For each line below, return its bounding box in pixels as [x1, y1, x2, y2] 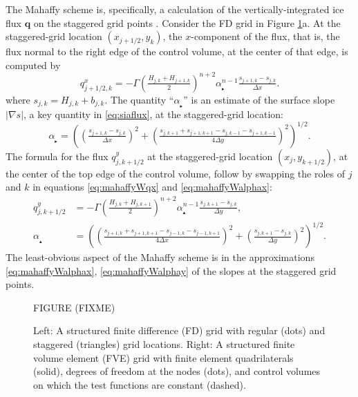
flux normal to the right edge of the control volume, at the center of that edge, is [6, 44, 348, 59]
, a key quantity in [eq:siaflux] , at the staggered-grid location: [23, 106, 283, 121]
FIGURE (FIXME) [33, 300, 115, 314]
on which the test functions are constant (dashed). [33, 377, 246, 391]
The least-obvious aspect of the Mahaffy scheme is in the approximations [6, 250, 314, 264]
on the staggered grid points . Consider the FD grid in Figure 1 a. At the [33, 15, 341, 30]
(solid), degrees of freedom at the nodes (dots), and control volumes [33, 364, 321, 378]
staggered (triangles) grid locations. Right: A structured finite [33, 337, 295, 351]
